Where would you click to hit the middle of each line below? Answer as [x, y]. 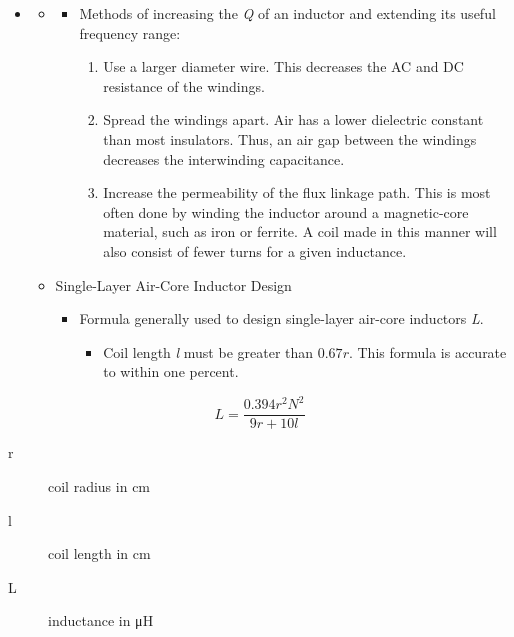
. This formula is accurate [427, 351]
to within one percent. [171, 371]
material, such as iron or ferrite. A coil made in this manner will [300, 231]
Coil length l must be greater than [208, 351]
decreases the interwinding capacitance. [224, 158]
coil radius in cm [99, 486]
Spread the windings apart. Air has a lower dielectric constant [293, 119]
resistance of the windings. [184, 85]
